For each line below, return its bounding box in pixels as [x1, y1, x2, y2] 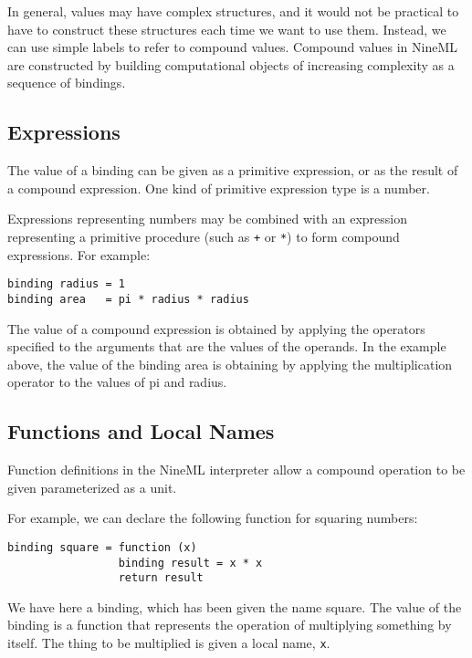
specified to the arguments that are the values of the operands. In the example [7, 337, 446, 356]
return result [118, 571, 204, 585]
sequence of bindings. [7, 73, 126, 92]
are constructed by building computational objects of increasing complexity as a [7, 55, 455, 74]
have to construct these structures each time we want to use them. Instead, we [7, 19, 446, 38]
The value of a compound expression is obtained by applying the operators [7, 319, 425, 338]
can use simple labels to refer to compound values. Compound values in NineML [7, 37, 457, 57]
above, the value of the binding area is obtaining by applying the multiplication [7, 354, 453, 373]
